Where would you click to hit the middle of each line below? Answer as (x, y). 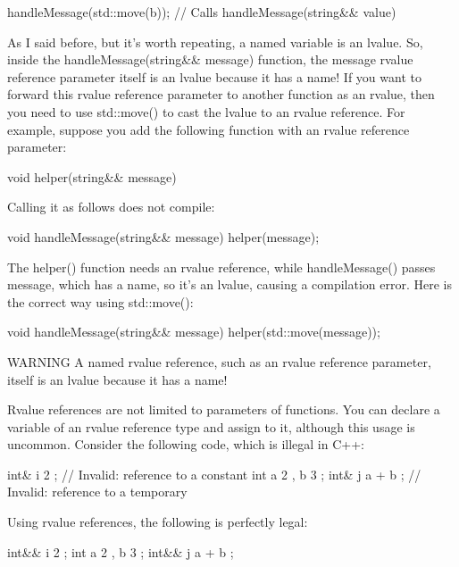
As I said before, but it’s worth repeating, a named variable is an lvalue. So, (215, 42)
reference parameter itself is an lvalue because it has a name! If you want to (214, 76)
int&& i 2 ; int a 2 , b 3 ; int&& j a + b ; (121, 551)
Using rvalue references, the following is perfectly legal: (158, 522)
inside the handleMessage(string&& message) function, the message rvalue (210, 59)
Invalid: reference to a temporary (97, 492)
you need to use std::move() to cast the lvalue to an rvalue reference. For (206, 111)
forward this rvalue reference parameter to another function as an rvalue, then (221, 94)
